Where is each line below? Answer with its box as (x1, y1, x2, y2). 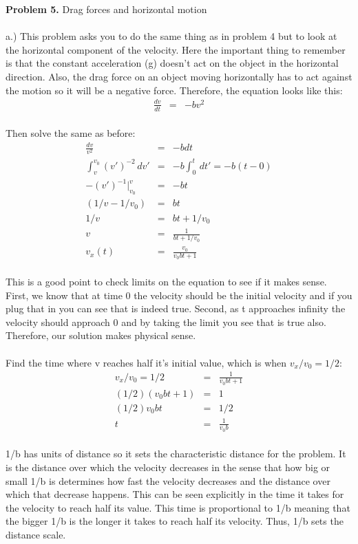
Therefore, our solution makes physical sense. (6, 328, 196, 342)
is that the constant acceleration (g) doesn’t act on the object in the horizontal (6, 56, 339, 70)
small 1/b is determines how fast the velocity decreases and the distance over (6, 473, 330, 488)
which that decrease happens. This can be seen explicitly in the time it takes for (6, 487, 344, 501)
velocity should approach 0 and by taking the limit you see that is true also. (6, 314, 326, 329)
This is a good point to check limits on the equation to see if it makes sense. (6, 274, 327, 288)
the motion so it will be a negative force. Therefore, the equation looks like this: (6, 83, 343, 97)
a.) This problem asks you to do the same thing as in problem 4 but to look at (6, 29, 337, 43)
